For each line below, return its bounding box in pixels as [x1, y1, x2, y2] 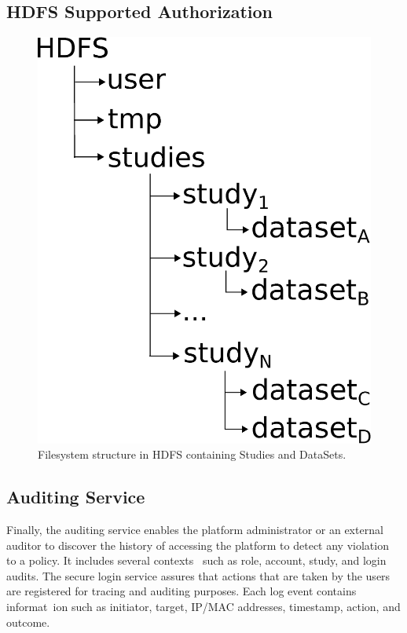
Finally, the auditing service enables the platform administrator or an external [6, 521, 383, 538]
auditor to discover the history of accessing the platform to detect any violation [6, 536, 389, 553]
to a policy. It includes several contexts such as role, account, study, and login [6, 552, 387, 569]
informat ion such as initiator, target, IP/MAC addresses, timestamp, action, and [6, 598, 401, 615]
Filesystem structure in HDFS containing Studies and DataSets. [38, 446, 346, 463]
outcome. [6, 613, 50, 630]
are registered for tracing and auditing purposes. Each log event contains [6, 583, 357, 599]
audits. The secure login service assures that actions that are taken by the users [6, 567, 390, 584]
